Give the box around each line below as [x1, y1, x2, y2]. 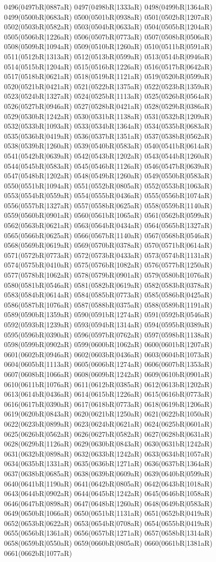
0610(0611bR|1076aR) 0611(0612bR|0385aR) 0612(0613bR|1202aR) [4, 379, 212, 389]
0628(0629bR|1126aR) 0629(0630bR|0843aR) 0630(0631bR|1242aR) [4, 438, 212, 449]
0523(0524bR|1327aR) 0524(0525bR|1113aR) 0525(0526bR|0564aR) [4, 91, 212, 101]
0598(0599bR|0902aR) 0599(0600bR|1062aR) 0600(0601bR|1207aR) [4, 339, 212, 350]
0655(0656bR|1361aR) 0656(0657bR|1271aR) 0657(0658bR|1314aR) [4, 528, 212, 538]
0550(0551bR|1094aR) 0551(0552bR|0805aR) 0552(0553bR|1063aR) [4, 180, 212, 191]
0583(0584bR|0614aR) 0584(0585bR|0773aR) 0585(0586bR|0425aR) [4, 289, 212, 300]
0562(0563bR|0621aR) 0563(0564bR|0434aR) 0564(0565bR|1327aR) [4, 220, 212, 231]
